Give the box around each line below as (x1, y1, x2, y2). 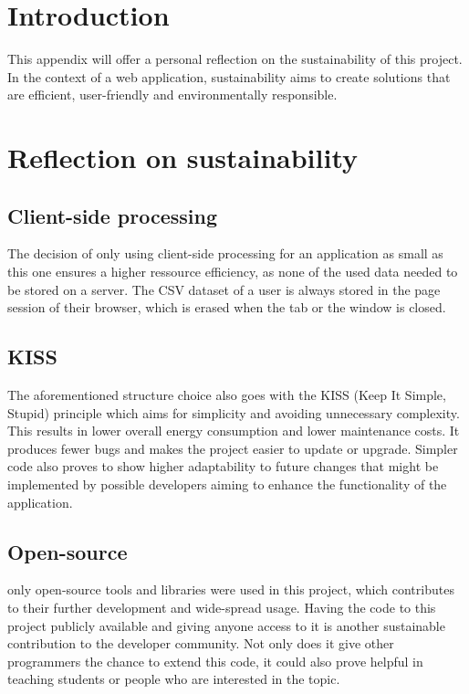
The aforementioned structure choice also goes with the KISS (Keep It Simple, (7, 385, 446, 405)
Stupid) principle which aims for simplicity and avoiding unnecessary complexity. (7, 403, 460, 422)
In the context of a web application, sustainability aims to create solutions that (7, 67, 451, 86)
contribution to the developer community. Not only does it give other (7, 634, 394, 653)
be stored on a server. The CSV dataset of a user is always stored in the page (7, 279, 441, 299)
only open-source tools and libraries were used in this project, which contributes (7, 580, 454, 599)
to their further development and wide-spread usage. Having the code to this (7, 598, 436, 617)
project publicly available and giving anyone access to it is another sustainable (7, 615, 445, 635)
